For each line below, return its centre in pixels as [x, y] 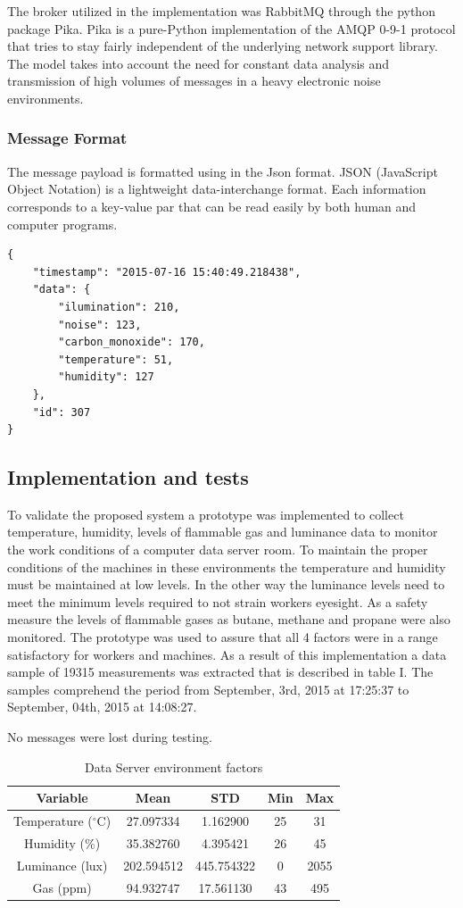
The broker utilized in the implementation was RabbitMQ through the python [221, 11]
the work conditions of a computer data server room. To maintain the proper [218, 550]
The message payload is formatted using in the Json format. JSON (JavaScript [223, 171]
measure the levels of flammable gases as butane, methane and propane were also [229, 619]
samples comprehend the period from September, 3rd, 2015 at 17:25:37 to [208, 689]
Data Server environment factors [174, 766]
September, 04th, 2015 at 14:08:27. [102, 707]
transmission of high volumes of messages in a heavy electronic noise [194, 81]
